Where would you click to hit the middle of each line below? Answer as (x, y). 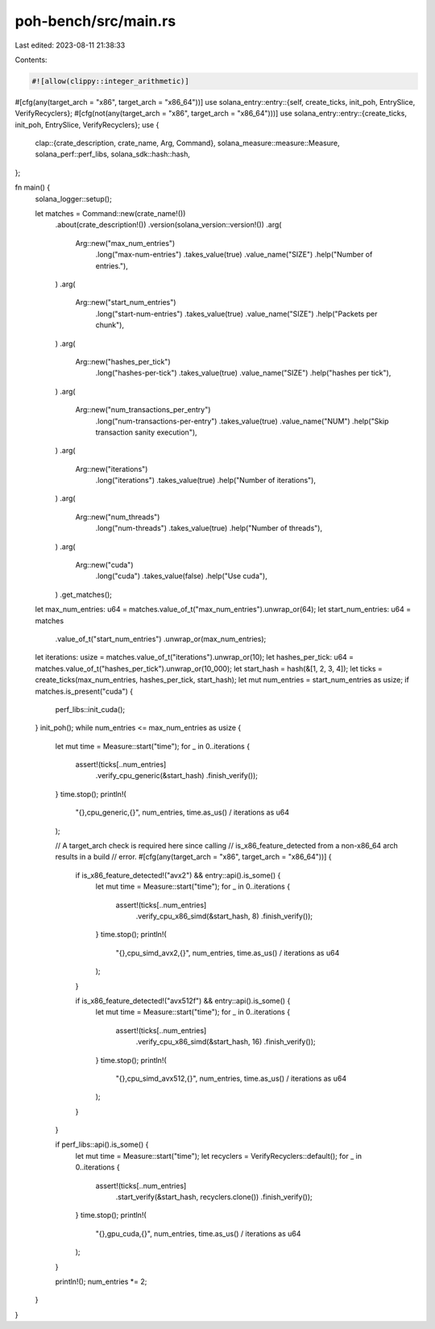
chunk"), (110, 325)
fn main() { (33, 187)
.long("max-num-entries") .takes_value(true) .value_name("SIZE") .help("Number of (234, 255)
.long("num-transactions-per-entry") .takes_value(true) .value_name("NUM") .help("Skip (242, 421)
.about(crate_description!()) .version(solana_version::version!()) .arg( (168, 225)
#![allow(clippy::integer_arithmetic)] (110, 81)
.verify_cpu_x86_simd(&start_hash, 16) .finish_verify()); (226, 1042)
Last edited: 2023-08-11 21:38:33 (70, 45)
